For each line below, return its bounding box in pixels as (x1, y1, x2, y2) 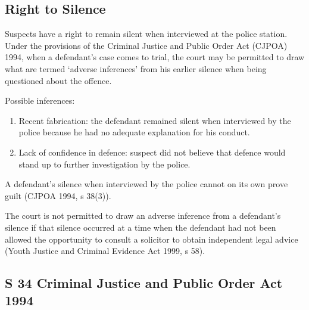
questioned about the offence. (5, 74, 112, 86)
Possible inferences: (5, 94, 75, 107)
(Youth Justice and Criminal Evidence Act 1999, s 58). (5, 244, 205, 257)
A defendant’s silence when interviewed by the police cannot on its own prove (5, 178, 288, 190)
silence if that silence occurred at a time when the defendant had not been (5, 221, 276, 233)
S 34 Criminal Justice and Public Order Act (5, 274, 283, 292)
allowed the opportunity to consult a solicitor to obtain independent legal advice (5, 232, 298, 245)
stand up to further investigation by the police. (18, 157, 191, 170)
